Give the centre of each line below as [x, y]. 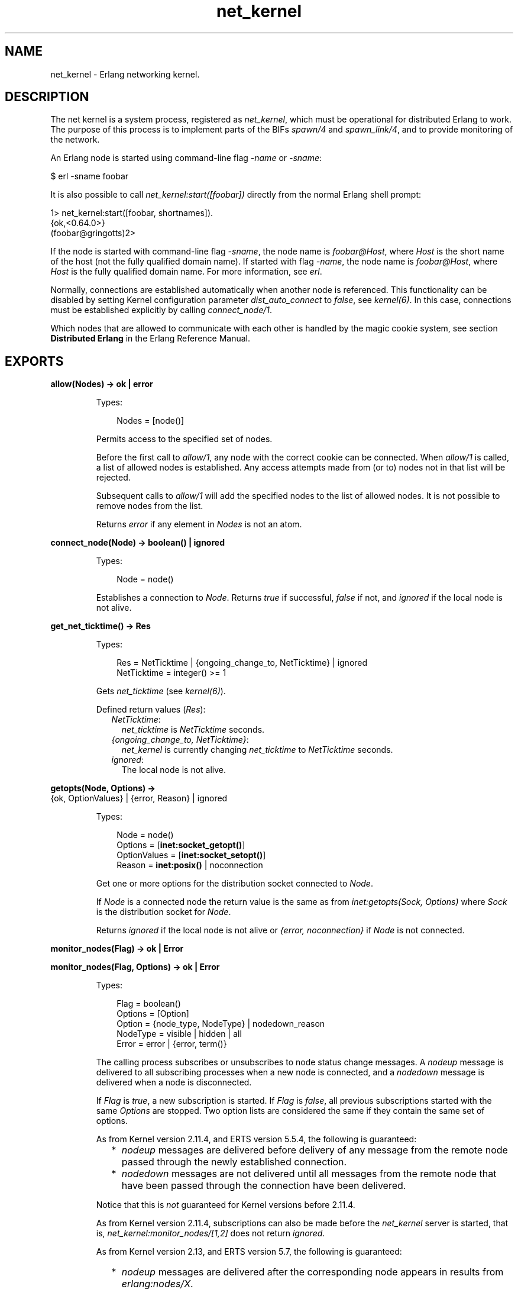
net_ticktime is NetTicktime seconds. [193, 730]
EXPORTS [34, 361]
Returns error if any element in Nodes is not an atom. [199, 524]
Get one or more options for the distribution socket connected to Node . [234, 884]
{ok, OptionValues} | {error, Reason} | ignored [139, 798]
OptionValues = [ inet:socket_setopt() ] [191, 855]
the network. [75, 140]
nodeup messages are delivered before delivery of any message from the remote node [315, 1150]
